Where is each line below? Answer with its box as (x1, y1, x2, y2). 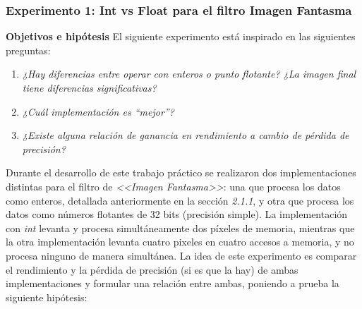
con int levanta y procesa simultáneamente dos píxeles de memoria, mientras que (6, 220, 355, 235)
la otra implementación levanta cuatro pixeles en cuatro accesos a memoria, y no (6, 234, 354, 249)
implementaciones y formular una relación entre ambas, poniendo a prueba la (6, 276, 339, 291)
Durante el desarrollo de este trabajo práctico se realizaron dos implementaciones (6, 165, 356, 180)
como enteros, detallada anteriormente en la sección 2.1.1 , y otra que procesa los (6, 193, 354, 207)
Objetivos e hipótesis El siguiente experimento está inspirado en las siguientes (6, 29, 356, 44)
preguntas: (6, 42, 51, 57)
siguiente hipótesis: (6, 289, 88, 304)
